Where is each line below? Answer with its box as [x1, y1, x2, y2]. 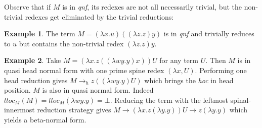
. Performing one [195, 65, 247, 75]
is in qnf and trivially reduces [163, 28, 254, 39]
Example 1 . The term [4, 28, 75, 39]
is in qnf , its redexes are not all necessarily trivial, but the [62, 2, 242, 12]
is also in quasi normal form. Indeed [42, 85, 154, 95]
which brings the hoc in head [144, 75, 234, 85]
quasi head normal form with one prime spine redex [4, 65, 164, 75]
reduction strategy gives [37, 104, 111, 115]
